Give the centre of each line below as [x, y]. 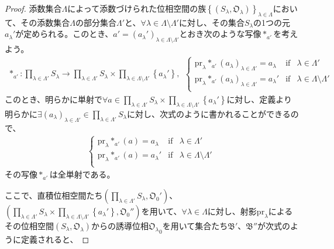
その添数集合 [45, 22]
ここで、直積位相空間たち [54, 195]
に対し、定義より [259, 99]
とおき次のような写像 [220, 34]
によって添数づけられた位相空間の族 [137, 8]
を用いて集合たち [195, 226]
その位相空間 [29, 226]
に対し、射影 [232, 211]
